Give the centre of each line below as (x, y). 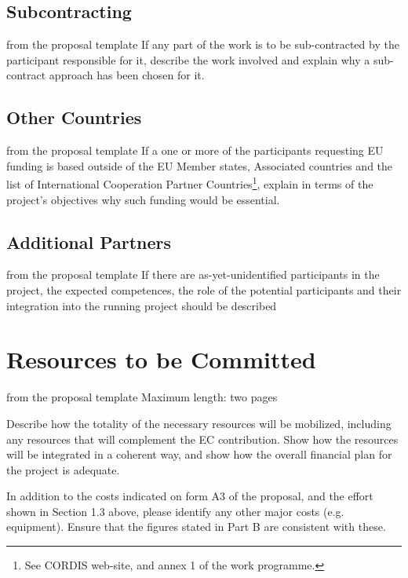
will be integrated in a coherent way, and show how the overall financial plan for (199, 454)
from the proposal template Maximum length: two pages (142, 397)
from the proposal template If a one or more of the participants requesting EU (195, 150)
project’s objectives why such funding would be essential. (143, 199)
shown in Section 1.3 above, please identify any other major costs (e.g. (175, 511)
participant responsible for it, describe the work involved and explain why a (188, 59)
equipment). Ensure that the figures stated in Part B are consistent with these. (196, 527)
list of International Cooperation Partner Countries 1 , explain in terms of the (190, 183)
